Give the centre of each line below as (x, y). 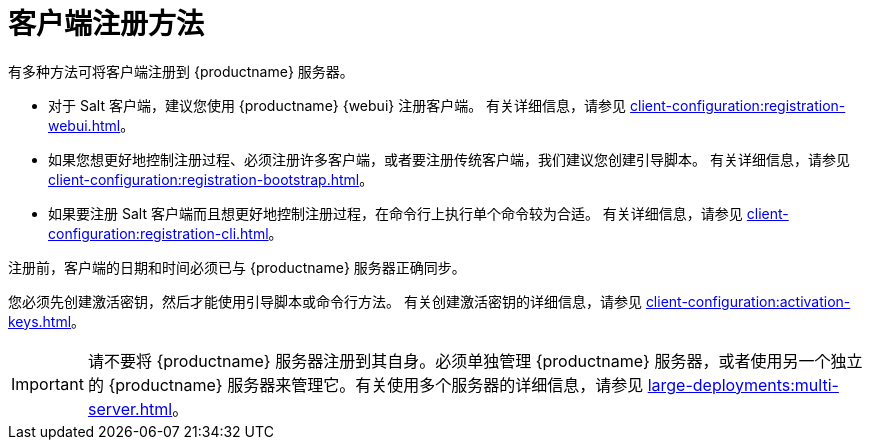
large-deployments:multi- (743, 384)
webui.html (84, 125)
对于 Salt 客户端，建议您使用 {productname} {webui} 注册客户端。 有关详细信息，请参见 (337, 105)
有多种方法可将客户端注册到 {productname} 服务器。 (181, 71)
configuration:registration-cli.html (158, 233)
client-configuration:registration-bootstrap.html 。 (211, 179)
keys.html (40, 321)
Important (47, 383)
